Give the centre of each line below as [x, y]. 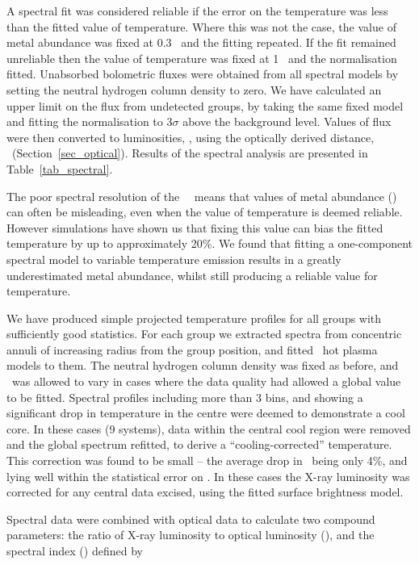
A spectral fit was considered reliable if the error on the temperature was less [197, 10]
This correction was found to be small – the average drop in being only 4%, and [207, 460]
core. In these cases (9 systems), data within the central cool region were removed [209, 428]
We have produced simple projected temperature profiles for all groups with [194, 318]
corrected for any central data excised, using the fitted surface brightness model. [205, 492]
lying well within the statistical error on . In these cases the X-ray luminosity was [208, 476]
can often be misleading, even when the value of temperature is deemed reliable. [205, 212]
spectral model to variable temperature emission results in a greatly [174, 259]
